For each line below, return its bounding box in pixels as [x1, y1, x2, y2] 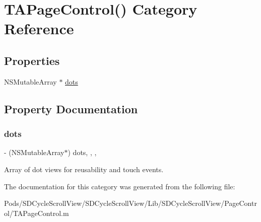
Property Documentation [4, 101, 138, 116]
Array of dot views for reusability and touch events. [4, 164, 164, 174]
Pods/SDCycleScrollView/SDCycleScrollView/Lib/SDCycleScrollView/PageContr [4, 198, 257, 208]
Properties [4, 52, 60, 68]
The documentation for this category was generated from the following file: [4, 181, 235, 191]
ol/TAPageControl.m [4, 207, 69, 218]
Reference [4, 18, 74, 39]
